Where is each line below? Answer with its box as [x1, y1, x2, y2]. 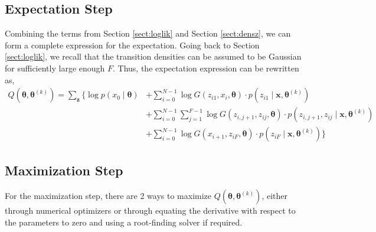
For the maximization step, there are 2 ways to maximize [5, 189, 212, 202]
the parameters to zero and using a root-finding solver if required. [5, 216, 243, 228]
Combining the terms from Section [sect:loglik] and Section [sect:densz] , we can [5, 27, 291, 40]
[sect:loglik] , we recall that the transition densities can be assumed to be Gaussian [5, 50, 302, 63]
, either [261, 189, 288, 202]
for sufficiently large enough [5, 61, 105, 74]
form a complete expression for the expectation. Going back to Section [5, 38, 260, 51]
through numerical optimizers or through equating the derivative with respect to [5, 204, 296, 217]
